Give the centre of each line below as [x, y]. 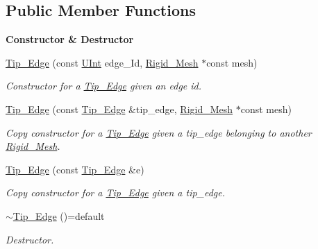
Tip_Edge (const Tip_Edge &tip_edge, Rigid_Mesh [119, 109]
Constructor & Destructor [70, 39]
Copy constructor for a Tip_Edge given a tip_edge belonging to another [159, 132]
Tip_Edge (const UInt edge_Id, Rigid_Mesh [102, 62]
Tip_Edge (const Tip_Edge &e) [75, 169]
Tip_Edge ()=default [59, 215]
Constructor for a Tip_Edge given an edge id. [104, 86]
